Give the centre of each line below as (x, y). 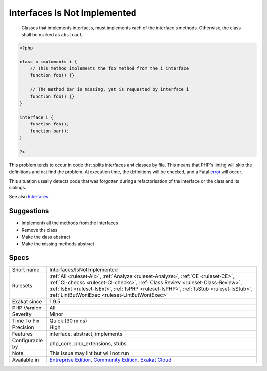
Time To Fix (26, 321)
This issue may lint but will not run (89, 353)
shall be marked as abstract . (52, 34)
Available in (25, 360)
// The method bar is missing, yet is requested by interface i (110, 90)
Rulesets (22, 286)
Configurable (27, 341)
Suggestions (29, 211)
